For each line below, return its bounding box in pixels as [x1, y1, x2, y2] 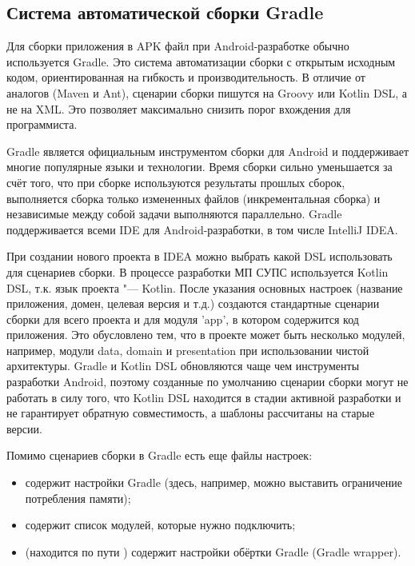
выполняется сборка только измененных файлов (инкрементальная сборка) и [6, 189, 381, 206]
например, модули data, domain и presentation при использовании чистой [6, 341, 369, 358]
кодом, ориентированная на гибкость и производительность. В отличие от [6, 69, 365, 86]
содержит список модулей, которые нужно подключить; [25, 516, 296, 533]
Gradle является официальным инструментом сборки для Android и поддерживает [6, 142, 409, 159]
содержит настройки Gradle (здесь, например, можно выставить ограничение [25, 474, 403, 491]
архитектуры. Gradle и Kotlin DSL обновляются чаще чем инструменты [6, 357, 360, 374]
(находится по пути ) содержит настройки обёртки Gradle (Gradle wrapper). [25, 543, 401, 560]
